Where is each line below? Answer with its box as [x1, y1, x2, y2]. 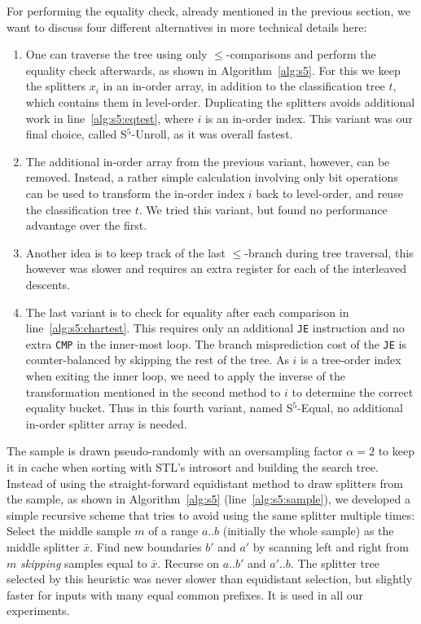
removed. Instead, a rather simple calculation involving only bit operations [25, 169, 398, 186]
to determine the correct [292, 383, 414, 400]
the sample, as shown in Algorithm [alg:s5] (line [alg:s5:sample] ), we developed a [7, 490, 410, 508]
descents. [25, 275, 70, 292]
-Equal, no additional [297, 399, 403, 416]
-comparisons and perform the [226, 46, 376, 63]
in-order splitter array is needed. [25, 415, 187, 432]
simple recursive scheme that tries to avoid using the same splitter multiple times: [7, 506, 415, 523]
